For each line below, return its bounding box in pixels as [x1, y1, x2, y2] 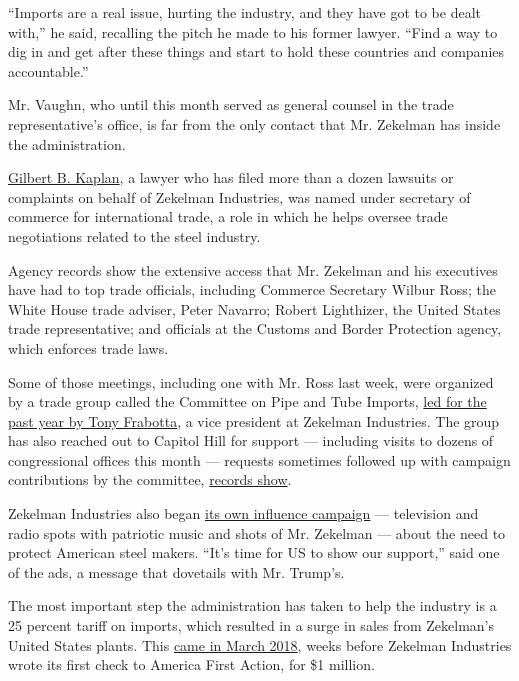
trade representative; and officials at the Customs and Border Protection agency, [8, 318, 502, 339]
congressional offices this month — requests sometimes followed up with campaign [8, 449, 511, 470]
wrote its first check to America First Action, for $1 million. [8, 654, 375, 675]
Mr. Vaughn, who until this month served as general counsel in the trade [8, 94, 454, 115]
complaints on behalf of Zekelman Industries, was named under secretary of [8, 186, 471, 207]
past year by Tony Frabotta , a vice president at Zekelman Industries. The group [8, 410, 500, 431]
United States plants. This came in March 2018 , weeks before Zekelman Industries [8, 634, 512, 655]
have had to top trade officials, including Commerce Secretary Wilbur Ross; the [8, 279, 496, 300]
